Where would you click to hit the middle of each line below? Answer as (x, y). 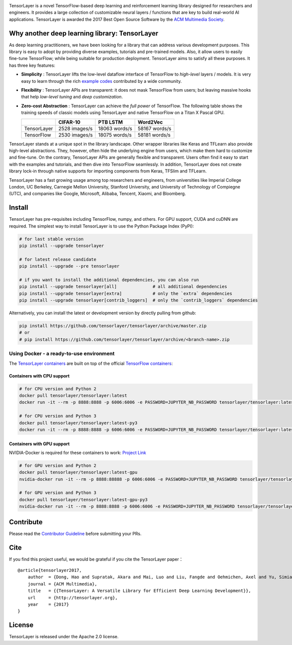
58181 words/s (154, 135)
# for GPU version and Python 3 (58, 493)
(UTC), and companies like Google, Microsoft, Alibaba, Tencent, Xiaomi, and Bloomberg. (97, 194)
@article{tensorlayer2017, (50, 570)
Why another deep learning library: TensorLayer (84, 33)
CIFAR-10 (70, 122)
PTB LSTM (110, 122)
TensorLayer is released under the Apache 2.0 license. (64, 637)
